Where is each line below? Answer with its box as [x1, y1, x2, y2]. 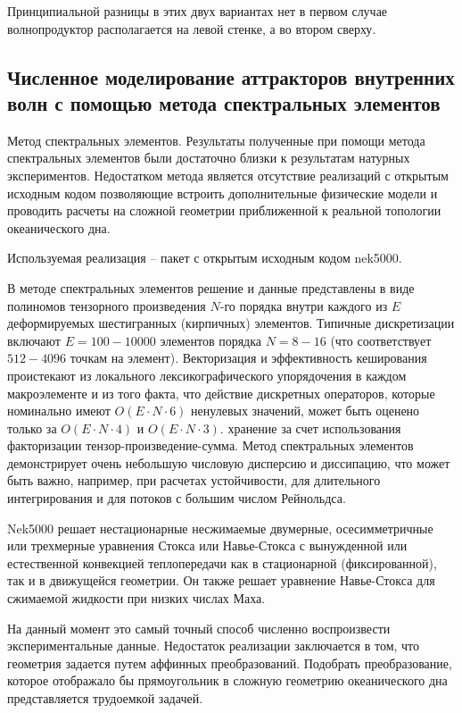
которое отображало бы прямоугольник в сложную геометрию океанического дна [7, 671, 448, 690]
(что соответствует [330, 331, 432, 349]
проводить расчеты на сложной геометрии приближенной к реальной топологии [7, 201, 441, 220]
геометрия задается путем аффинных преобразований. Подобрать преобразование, [7, 653, 452, 672]
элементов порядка [160, 331, 262, 349]
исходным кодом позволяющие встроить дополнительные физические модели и [7, 183, 438, 202]
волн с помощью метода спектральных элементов [7, 88, 441, 116]
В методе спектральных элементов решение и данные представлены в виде [7, 278, 415, 297]
